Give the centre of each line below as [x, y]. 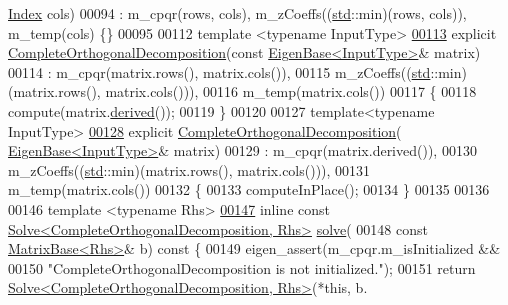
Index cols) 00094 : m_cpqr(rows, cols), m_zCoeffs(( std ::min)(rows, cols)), [237, 13]
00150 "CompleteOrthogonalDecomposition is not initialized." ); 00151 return [242, 267]
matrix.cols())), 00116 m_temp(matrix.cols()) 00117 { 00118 [291, 91]
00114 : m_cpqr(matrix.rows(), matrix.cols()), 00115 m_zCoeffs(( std [219, 71]
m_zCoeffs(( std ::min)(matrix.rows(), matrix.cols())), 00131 [189, 169]
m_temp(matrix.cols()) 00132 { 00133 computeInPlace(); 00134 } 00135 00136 [249, 189]
